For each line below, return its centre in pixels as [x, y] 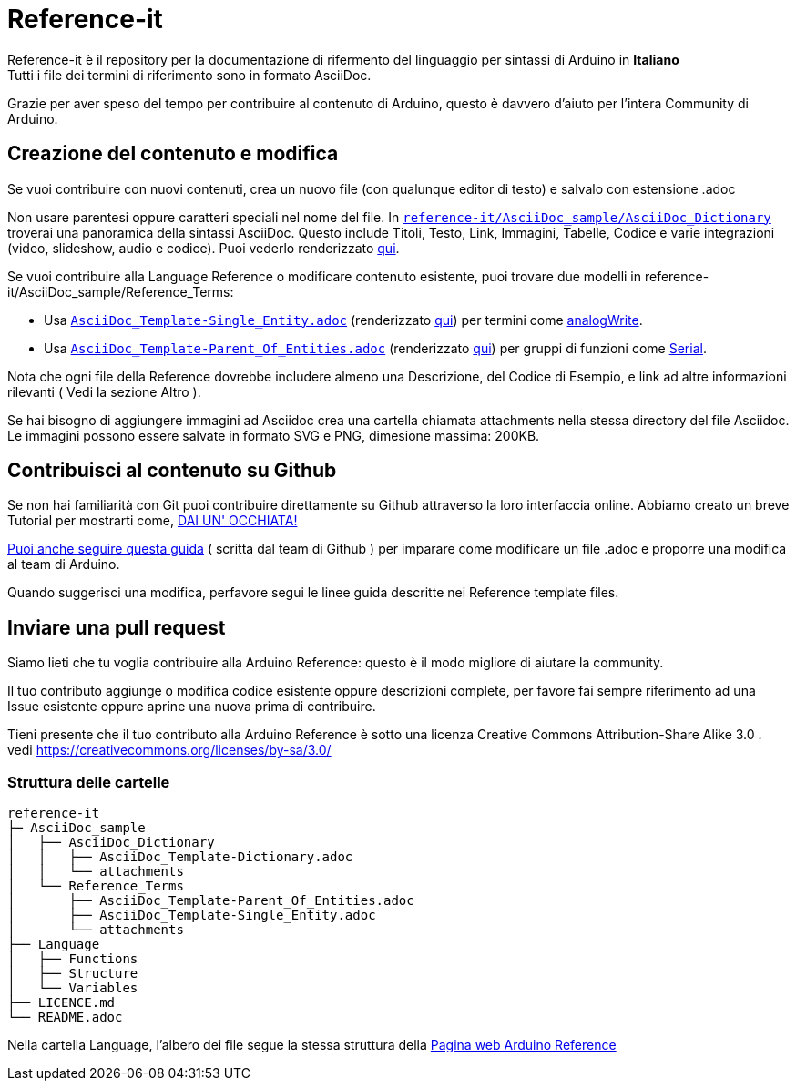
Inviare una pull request [117, 627]
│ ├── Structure [73, 974]
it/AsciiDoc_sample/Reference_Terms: [121, 291]
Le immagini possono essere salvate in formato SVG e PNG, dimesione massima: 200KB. [274, 435]
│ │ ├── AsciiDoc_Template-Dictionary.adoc [180, 857]
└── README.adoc [65, 1017]
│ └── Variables [73, 988]
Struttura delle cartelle [89, 782]
